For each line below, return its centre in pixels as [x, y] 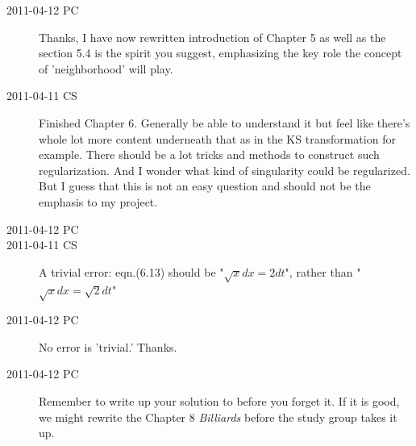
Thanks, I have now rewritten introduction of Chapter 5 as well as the [212, 37]
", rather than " [323, 271]
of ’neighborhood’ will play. [106, 68]
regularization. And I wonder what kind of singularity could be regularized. [225, 170]
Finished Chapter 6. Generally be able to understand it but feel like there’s [225, 122]
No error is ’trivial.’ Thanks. [108, 346]
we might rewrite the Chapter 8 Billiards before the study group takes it [218, 417]
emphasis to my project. [98, 201]
